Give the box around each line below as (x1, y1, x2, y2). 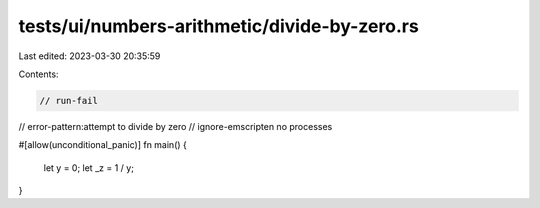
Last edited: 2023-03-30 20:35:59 (18, 50, 161, 62)
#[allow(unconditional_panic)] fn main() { (18, 139, 187, 151)
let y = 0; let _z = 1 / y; (43, 161, 135, 174)
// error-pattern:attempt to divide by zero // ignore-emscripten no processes (18, 120, 333, 132)
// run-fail (39, 95, 99, 106)
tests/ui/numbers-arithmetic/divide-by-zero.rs (18, 15, 419, 37)
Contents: (18, 68, 59, 80)
